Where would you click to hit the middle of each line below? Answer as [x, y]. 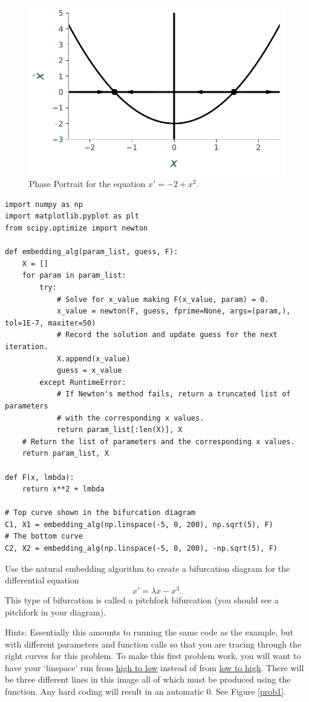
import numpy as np [44, 204]
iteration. [27, 346]
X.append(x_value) [93, 359]
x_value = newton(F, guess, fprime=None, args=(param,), [174, 311]
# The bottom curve [44, 536]
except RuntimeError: [83, 382]
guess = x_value [89, 371]
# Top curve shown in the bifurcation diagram [100, 513]
